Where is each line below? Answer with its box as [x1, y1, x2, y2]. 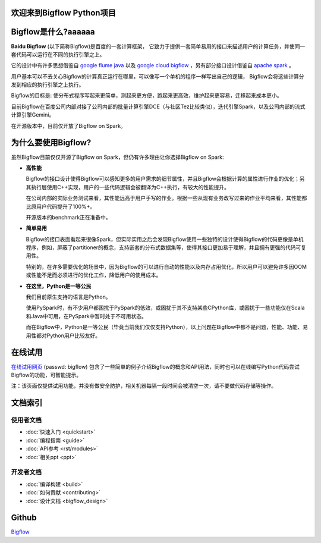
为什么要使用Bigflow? [11, 137, 92, 148]
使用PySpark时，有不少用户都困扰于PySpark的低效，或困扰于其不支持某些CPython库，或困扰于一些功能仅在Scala [26, 304, 306, 312]
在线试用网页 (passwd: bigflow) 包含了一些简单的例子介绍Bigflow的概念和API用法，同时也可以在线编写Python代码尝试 [11, 363, 300, 370]
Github [11, 513, 37, 523]
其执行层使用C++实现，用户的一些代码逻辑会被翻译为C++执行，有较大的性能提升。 [26, 183, 230, 190]
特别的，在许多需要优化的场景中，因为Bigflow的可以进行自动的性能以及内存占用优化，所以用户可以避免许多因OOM [26, 263, 307, 270]
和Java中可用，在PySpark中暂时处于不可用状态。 [26, 312, 147, 319]
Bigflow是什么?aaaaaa [11, 27, 95, 37]
